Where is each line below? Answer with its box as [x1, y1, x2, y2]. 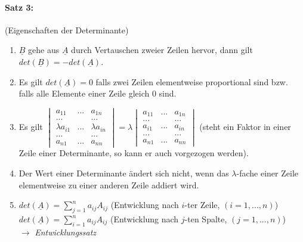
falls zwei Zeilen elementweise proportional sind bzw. [95, 75, 288, 88]
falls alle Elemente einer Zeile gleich [18, 87, 150, 100]
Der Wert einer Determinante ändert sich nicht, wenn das [18, 167, 229, 179]
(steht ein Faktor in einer [199, 120, 291, 132]
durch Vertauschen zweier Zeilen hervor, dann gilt [71, 44, 253, 56]
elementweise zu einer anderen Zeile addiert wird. [18, 178, 199, 191]
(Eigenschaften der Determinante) [5, 23, 129, 36]
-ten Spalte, [184, 213, 227, 225]
